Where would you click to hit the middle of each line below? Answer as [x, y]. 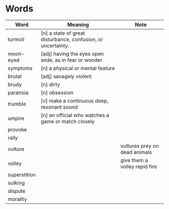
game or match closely [68, 121]
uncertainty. [55, 46]
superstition [22, 174]
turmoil [16, 39]
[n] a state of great [63, 33]
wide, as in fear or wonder [72, 60]
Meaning [78, 25]
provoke [17, 129]
